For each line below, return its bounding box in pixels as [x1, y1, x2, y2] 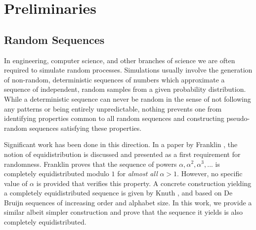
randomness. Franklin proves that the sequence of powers [4, 158, 177, 169]
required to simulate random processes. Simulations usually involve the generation [4, 65, 253, 75]
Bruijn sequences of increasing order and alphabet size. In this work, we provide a [4, 197, 252, 207]
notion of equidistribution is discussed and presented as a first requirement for [4, 149, 241, 159]
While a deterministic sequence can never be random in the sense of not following [4, 93, 251, 104]
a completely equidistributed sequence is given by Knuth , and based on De [4, 188, 233, 198]
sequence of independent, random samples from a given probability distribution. [4, 84, 246, 94]
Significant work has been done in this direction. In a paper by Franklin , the [4, 139, 238, 150]
